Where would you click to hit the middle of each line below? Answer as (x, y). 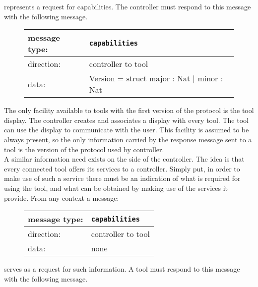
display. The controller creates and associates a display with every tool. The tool (126, 120)
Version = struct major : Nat (140, 78)
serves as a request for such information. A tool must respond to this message (122, 269)
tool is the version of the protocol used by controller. (84, 149)
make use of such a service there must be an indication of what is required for (122, 178)
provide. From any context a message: (62, 198)
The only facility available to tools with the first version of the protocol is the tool (129, 110)
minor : (210, 78)
